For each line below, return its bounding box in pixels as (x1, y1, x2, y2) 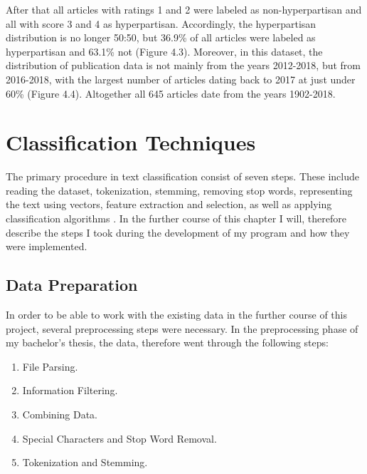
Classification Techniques (6, 128, 256, 157)
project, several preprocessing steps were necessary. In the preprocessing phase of (6, 321, 358, 336)
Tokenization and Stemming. (22, 455, 148, 470)
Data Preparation (6, 274, 138, 296)
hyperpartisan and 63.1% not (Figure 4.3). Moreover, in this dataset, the (6, 43, 323, 58)
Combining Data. (22, 407, 98, 422)
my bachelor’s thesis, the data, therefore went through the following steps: (6, 335, 329, 350)
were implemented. (6, 239, 87, 254)
